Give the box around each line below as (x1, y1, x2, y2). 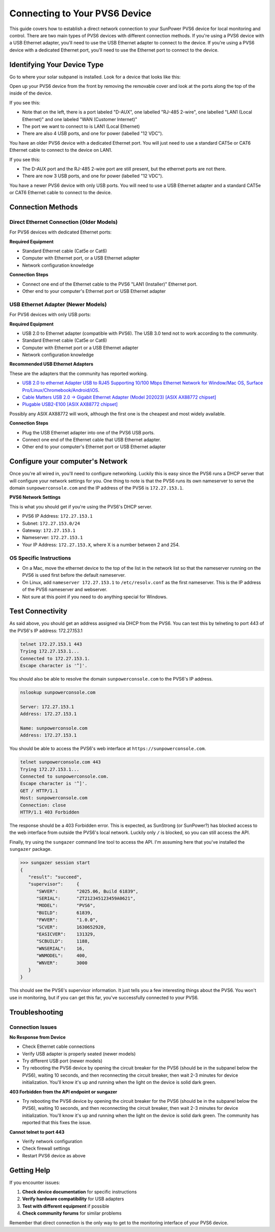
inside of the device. (9, 90, 52, 97)
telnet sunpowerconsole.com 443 (20, 759, 101, 765)
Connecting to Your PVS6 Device (9, 8, 152, 19)
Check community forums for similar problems (22, 1210, 122, 1216)
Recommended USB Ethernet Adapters (9, 361, 94, 367)
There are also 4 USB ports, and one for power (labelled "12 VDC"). (22, 130, 163, 136)
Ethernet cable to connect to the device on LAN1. (9, 147, 113, 153)
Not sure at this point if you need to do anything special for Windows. (22, 593, 168, 600)
